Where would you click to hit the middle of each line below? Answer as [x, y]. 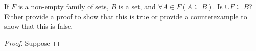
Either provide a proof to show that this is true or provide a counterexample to [126, 16]
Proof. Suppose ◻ [32, 42]
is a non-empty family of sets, [63, 6]
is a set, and [137, 6]
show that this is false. [39, 26]
